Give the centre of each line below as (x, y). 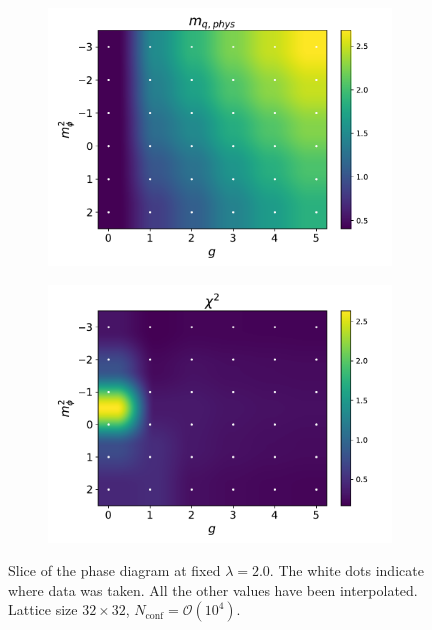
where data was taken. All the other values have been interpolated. (213, 589)
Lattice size (43, 609)
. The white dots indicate (346, 570)
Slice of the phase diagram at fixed (114, 570)
